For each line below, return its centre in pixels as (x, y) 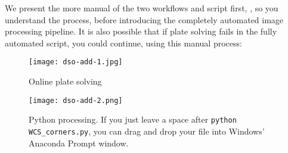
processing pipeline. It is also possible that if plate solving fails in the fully (141, 31)
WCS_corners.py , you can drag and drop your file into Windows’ (147, 131)
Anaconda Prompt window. (79, 143)
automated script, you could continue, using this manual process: (123, 43)
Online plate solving (65, 81)
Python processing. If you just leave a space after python (133, 119)
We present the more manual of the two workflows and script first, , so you (142, 8)
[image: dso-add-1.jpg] (76, 62)
